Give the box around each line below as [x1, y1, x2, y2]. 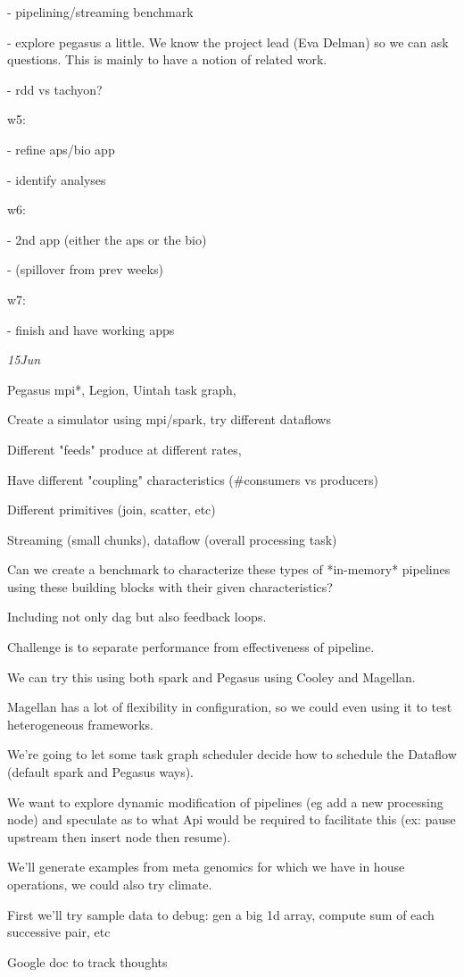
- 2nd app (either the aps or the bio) [7, 230, 207, 248]
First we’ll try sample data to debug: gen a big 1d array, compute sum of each [7, 905, 435, 923]
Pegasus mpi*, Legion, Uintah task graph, [7, 380, 236, 398]
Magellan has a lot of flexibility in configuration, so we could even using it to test [7, 697, 452, 716]
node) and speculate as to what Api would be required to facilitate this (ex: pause [7, 810, 456, 829]
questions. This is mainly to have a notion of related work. [7, 50, 327, 69]
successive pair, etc [7, 923, 111, 941]
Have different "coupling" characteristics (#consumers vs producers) [7, 470, 378, 488]
